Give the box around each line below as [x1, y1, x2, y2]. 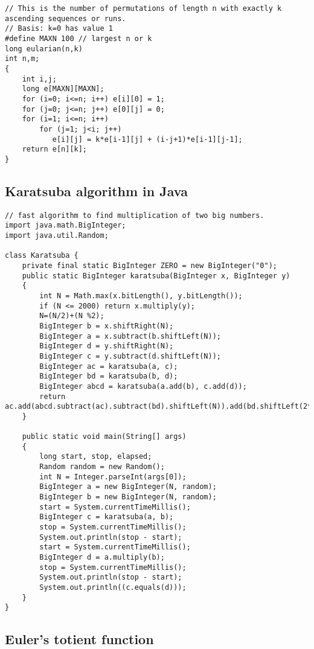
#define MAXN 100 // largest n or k [5, 34, 152, 43]
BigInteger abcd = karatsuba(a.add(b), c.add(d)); [39, 382, 247, 391]
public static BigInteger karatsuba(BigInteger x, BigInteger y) [22, 271, 290, 280]
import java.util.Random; [5, 231, 109, 240]
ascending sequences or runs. [5, 14, 126, 23]
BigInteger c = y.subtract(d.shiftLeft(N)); [39, 351, 221, 360]
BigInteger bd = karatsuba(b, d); [39, 372, 178, 381]
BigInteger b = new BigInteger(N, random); [39, 493, 217, 502]
